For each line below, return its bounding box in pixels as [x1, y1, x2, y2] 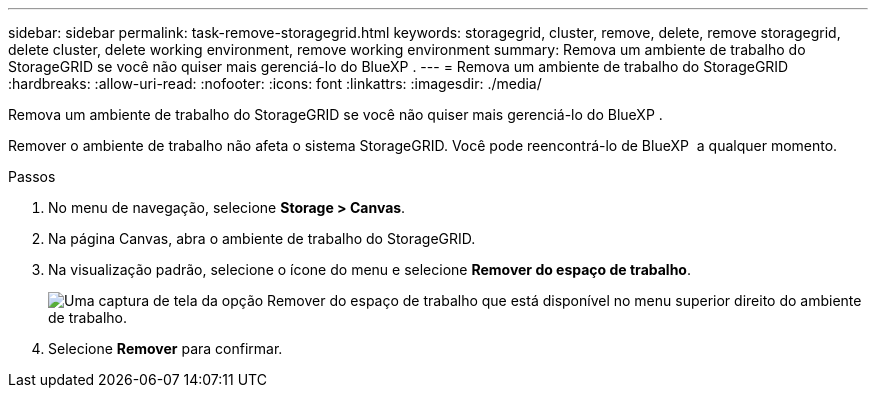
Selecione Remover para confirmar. [48, 340, 283, 357]
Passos [8, 168, 56, 185]
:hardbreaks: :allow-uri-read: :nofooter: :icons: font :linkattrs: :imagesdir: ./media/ [8, 75, 542, 92]
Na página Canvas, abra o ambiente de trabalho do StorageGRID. [48, 230, 476, 247]
